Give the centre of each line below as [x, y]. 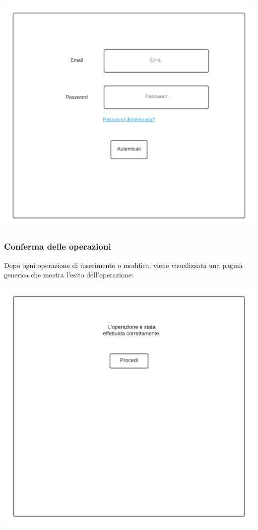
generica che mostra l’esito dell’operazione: [69, 275]
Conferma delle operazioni [58, 246]
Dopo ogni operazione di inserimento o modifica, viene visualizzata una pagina [123, 265]
